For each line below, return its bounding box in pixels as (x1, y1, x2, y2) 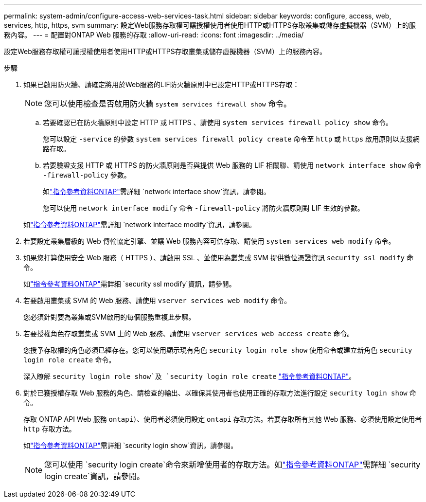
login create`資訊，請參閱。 (44, 471, 145, 481)
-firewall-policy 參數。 (43, 171, 131, 179)
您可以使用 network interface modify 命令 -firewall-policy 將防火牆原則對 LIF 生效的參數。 (43, 204, 364, 212)
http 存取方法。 (23, 425, 76, 433)
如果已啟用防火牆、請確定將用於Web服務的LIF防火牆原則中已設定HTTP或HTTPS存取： (23, 80, 300, 89)
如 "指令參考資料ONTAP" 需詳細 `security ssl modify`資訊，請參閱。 (23, 280, 236, 288)
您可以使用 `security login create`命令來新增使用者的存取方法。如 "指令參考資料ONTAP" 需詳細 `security (44, 460, 421, 469)
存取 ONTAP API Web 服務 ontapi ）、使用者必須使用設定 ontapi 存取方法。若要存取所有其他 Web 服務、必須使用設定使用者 (23, 415, 422, 423)
